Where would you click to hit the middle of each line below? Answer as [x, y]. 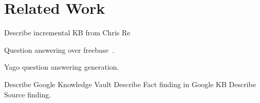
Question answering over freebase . [59, 49]
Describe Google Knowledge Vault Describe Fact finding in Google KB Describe [130, 84]
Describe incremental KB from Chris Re [67, 33]
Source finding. [28, 94]
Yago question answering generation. [62, 67]
